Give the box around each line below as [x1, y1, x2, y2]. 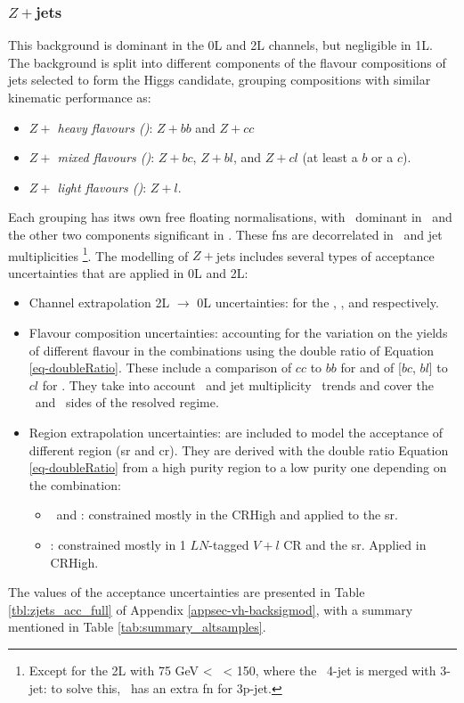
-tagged [208, 535, 249, 553]
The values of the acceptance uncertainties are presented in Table [8, 583, 365, 601]
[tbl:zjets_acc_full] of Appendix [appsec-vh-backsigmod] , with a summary [8, 600, 413, 618]
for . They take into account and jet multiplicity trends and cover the [42, 375, 434, 394]
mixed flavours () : [57, 148, 155, 167]
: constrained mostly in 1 [50, 535, 186, 553]
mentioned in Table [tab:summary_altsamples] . [8, 617, 266, 636]
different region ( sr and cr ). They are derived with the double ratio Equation [28, 440, 449, 459]
